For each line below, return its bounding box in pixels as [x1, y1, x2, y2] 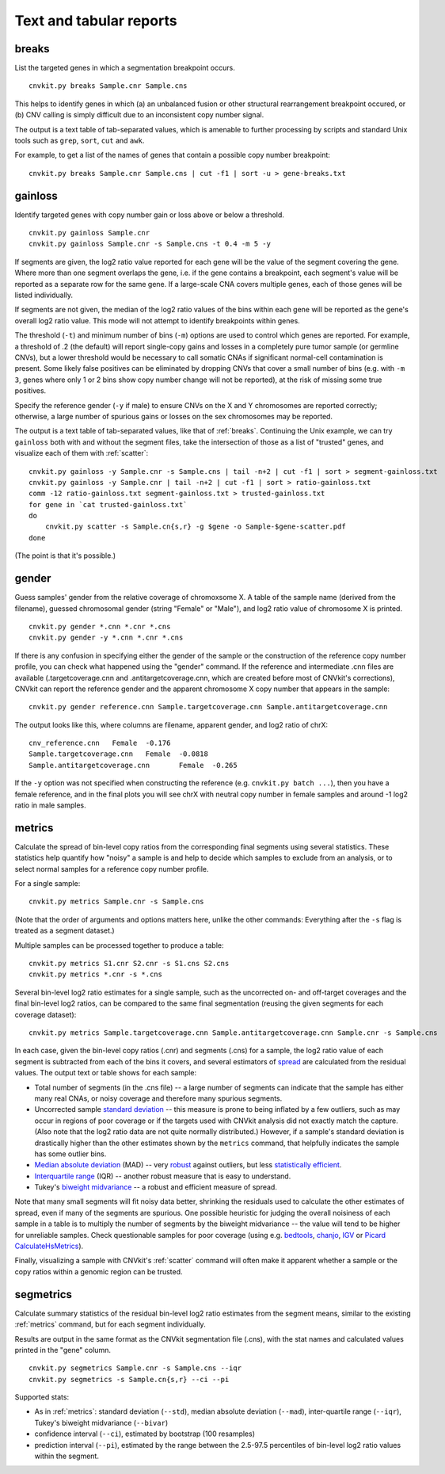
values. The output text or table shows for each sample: [14, 1068, 197, 1078]
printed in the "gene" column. [14, 1345, 111, 1354]
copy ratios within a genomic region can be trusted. [14, 1266, 183, 1276]
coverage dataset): [14, 1010, 77, 1019]
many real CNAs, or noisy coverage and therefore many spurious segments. [34, 1094, 283, 1103]
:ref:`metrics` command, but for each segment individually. [14, 1319, 206, 1329]
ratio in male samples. [14, 800, 86, 810]
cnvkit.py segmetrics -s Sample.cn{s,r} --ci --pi [29, 1375, 230, 1384]
